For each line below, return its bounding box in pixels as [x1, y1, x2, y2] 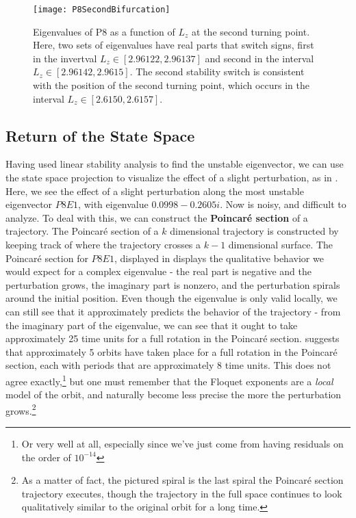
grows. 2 [5, 401, 36, 417]
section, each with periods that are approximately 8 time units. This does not [5, 358, 331, 372]
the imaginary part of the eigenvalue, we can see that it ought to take [5, 318, 298, 332]
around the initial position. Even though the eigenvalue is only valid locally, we [5, 291, 338, 305]
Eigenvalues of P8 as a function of [33, 24, 175, 38]
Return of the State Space [5, 125, 195, 146]
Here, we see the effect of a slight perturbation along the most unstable [5, 183, 304, 198]
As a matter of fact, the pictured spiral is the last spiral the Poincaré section [21, 473, 344, 487]
